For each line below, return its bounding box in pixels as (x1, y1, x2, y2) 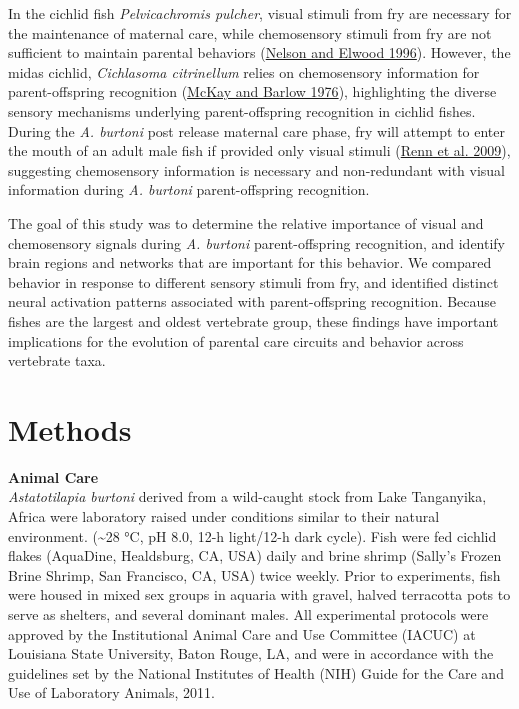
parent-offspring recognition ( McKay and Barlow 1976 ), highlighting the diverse (8, 81, 497, 102)
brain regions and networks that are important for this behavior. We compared (8, 252, 492, 273)
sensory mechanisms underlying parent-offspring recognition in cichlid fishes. (8, 100, 476, 121)
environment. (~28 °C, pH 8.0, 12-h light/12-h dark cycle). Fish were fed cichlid (8, 525, 497, 546)
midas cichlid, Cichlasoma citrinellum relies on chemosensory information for (8, 61, 480, 82)
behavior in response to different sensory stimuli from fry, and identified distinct (8, 271, 499, 292)
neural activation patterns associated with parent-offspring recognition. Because (8, 291, 497, 312)
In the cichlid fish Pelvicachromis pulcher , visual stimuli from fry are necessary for (8, 3, 512, 23)
